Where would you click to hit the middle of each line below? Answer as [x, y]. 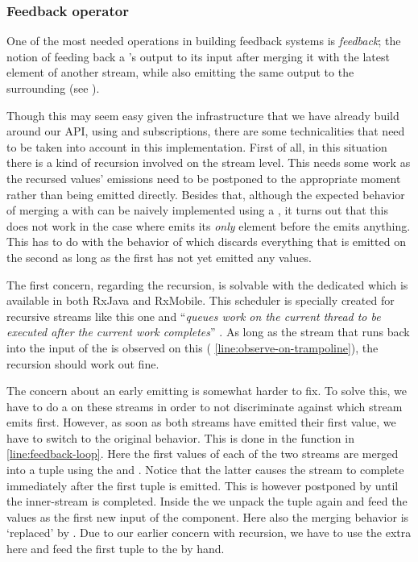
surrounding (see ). [53, 88]
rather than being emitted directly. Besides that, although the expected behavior [206, 194]
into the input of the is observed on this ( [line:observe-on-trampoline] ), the [192, 347]
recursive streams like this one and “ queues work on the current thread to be [194, 316]
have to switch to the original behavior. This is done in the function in [180, 437]
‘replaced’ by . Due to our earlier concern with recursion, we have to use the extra [209, 533]
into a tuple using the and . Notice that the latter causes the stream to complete [205, 470]
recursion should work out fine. [83, 363]
